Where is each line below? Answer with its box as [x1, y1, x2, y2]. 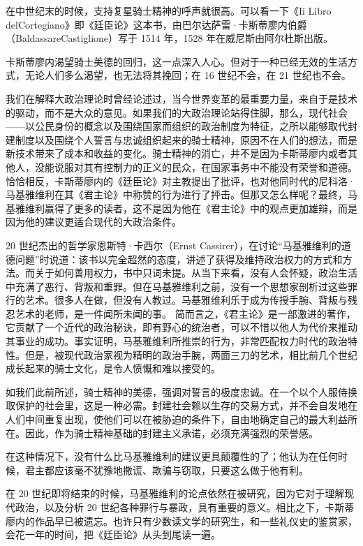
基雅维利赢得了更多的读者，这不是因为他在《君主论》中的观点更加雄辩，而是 [6, 200, 357, 215]
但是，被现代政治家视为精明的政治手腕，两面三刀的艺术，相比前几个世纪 [24, 347, 357, 362]
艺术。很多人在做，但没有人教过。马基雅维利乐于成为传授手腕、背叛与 [24, 293, 348, 307]
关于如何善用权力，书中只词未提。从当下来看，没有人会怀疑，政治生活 [34, 265, 357, 280]
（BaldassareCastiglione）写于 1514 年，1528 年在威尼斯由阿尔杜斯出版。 [6, 31, 334, 45]
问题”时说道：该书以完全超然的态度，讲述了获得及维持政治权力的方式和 [15, 251, 343, 266]
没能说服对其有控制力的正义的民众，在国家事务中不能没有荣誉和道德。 [34, 159, 357, 174]
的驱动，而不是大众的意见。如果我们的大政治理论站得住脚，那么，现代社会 [6, 105, 348, 119]
